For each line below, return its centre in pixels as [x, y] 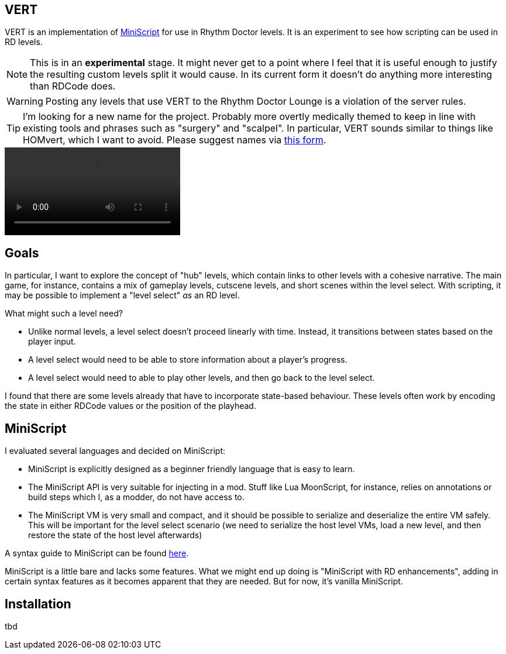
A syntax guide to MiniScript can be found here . [97, 553]
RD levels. [24, 42]
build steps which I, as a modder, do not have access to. [136, 497]
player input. [52, 342]
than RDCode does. [73, 86]
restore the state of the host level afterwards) [115, 535]
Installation [38, 604]
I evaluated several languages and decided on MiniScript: [115, 451]
